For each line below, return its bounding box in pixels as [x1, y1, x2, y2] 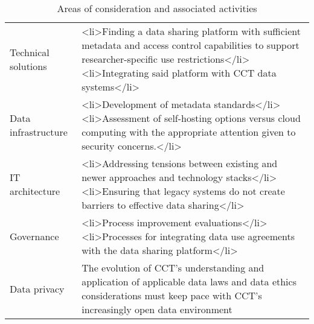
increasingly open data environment [82, 302, 232, 316]
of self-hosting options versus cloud [153, 111, 301, 125]
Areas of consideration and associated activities [57, 1, 257, 15]
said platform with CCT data [152, 66, 277, 80]
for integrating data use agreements [145, 229, 295, 243]
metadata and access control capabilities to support [82, 38, 300, 52]
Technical [10, 45, 50, 59]
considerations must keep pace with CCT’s [82, 288, 262, 302]
